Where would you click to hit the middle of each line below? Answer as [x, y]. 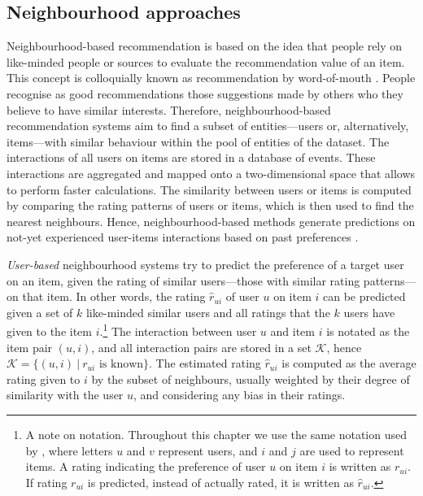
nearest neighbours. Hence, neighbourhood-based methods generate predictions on [211, 221]
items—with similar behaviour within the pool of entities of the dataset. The [198, 141]
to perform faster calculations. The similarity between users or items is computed [209, 189]
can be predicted [364, 296]
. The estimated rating [205, 363]
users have [369, 312]
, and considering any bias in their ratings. [240, 395]
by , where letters [69, 450]
